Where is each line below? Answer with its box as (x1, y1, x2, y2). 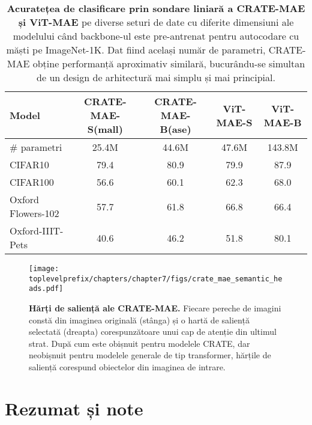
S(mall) (87, 122, 123, 136)
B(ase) (160, 122, 191, 136)
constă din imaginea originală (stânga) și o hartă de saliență (29, 313, 250, 326)
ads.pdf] (29, 284, 64, 293)
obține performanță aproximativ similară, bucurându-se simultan (32, 57, 305, 70)
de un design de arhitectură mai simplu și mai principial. (37, 70, 275, 84)
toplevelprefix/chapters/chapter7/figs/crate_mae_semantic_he (29, 274, 283, 283)
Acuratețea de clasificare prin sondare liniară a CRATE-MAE (7, 1, 305, 15)
